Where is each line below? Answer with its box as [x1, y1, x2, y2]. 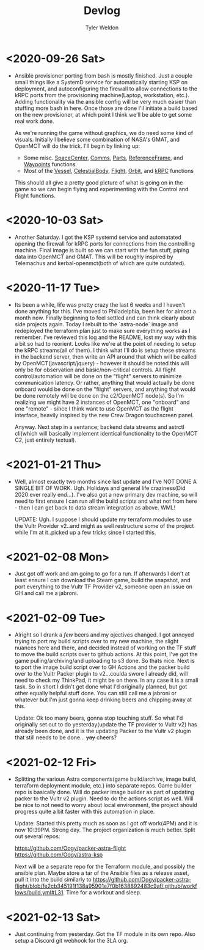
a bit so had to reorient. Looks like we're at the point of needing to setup [14, 340, 197, 347]
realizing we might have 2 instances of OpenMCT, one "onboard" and [14, 398, 190, 406]
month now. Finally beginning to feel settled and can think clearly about [14, 314, 195, 321]
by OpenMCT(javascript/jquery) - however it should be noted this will [14, 359, 189, 367]
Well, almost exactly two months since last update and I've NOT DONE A [14, 478, 197, 485]
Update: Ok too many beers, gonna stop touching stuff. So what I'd [14, 714, 183, 722]
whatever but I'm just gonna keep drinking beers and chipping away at [14, 696, 192, 703]
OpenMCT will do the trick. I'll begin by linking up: [14, 142, 140, 150]
